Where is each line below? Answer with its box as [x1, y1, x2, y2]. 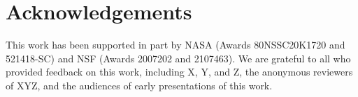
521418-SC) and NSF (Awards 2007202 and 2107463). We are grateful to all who [6, 51, 351, 65]
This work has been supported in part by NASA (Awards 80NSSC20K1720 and [6, 37, 345, 52]
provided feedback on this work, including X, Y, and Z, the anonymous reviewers [6, 64, 353, 79]
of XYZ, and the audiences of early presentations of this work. [6, 78, 273, 92]
